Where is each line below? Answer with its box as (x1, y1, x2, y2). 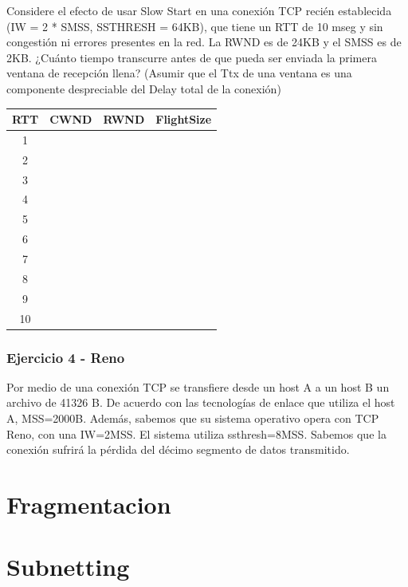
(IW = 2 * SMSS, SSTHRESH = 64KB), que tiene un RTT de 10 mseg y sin (6, 18, 383, 34)
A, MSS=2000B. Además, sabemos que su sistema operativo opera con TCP (6, 410, 379, 426)
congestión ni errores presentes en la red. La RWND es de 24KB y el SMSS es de (6, 33, 402, 50)
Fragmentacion (6, 487, 171, 520)
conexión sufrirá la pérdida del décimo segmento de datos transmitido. (6, 441, 350, 458)
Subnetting (6, 550, 130, 583)
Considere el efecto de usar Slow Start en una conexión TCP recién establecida (6, 2, 392, 18)
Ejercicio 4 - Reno (6, 347, 125, 367)
